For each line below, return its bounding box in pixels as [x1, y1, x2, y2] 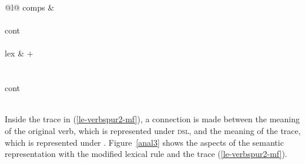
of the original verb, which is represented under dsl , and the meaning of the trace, [5, 124, 301, 136]
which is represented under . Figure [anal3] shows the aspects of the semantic [5, 136, 284, 148]
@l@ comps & [5, 1, 55, 13]
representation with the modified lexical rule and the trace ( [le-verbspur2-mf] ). [5, 148, 287, 160]
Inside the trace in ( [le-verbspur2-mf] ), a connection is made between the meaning [5, 113, 300, 125]
